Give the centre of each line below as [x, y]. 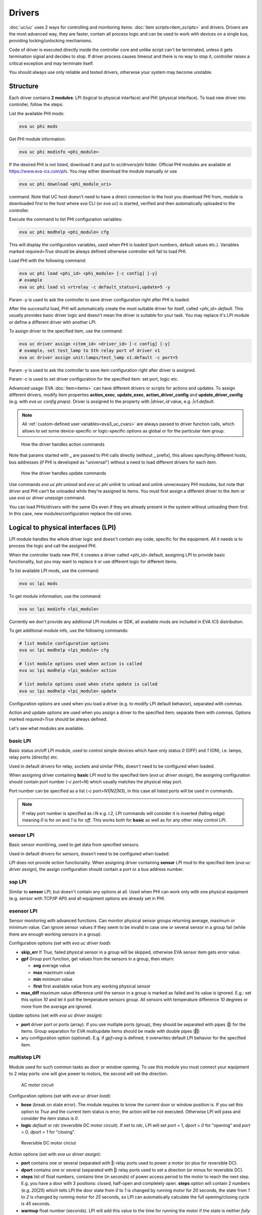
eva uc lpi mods [39, 583]
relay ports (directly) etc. [33, 757]
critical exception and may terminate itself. [51, 63]
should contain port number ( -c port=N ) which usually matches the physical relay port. [96, 782]
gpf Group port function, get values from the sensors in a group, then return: [98, 959]
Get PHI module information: [37, 139]
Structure [24, 86]
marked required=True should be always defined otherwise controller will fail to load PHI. [98, 252]
